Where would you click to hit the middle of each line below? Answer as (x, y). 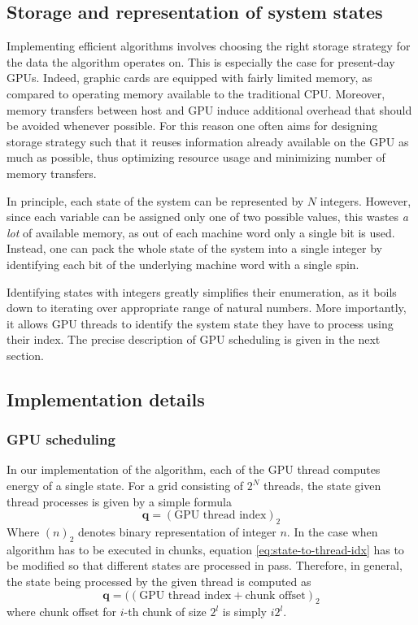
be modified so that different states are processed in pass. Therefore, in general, (205, 565)
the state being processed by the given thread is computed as (159, 582)
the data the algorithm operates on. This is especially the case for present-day (201, 61)
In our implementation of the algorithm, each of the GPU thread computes (194, 469)
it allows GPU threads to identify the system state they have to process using (200, 323)
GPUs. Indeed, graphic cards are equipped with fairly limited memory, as (189, 78)
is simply (245, 612)
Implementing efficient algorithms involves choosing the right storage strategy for (209, 46)
